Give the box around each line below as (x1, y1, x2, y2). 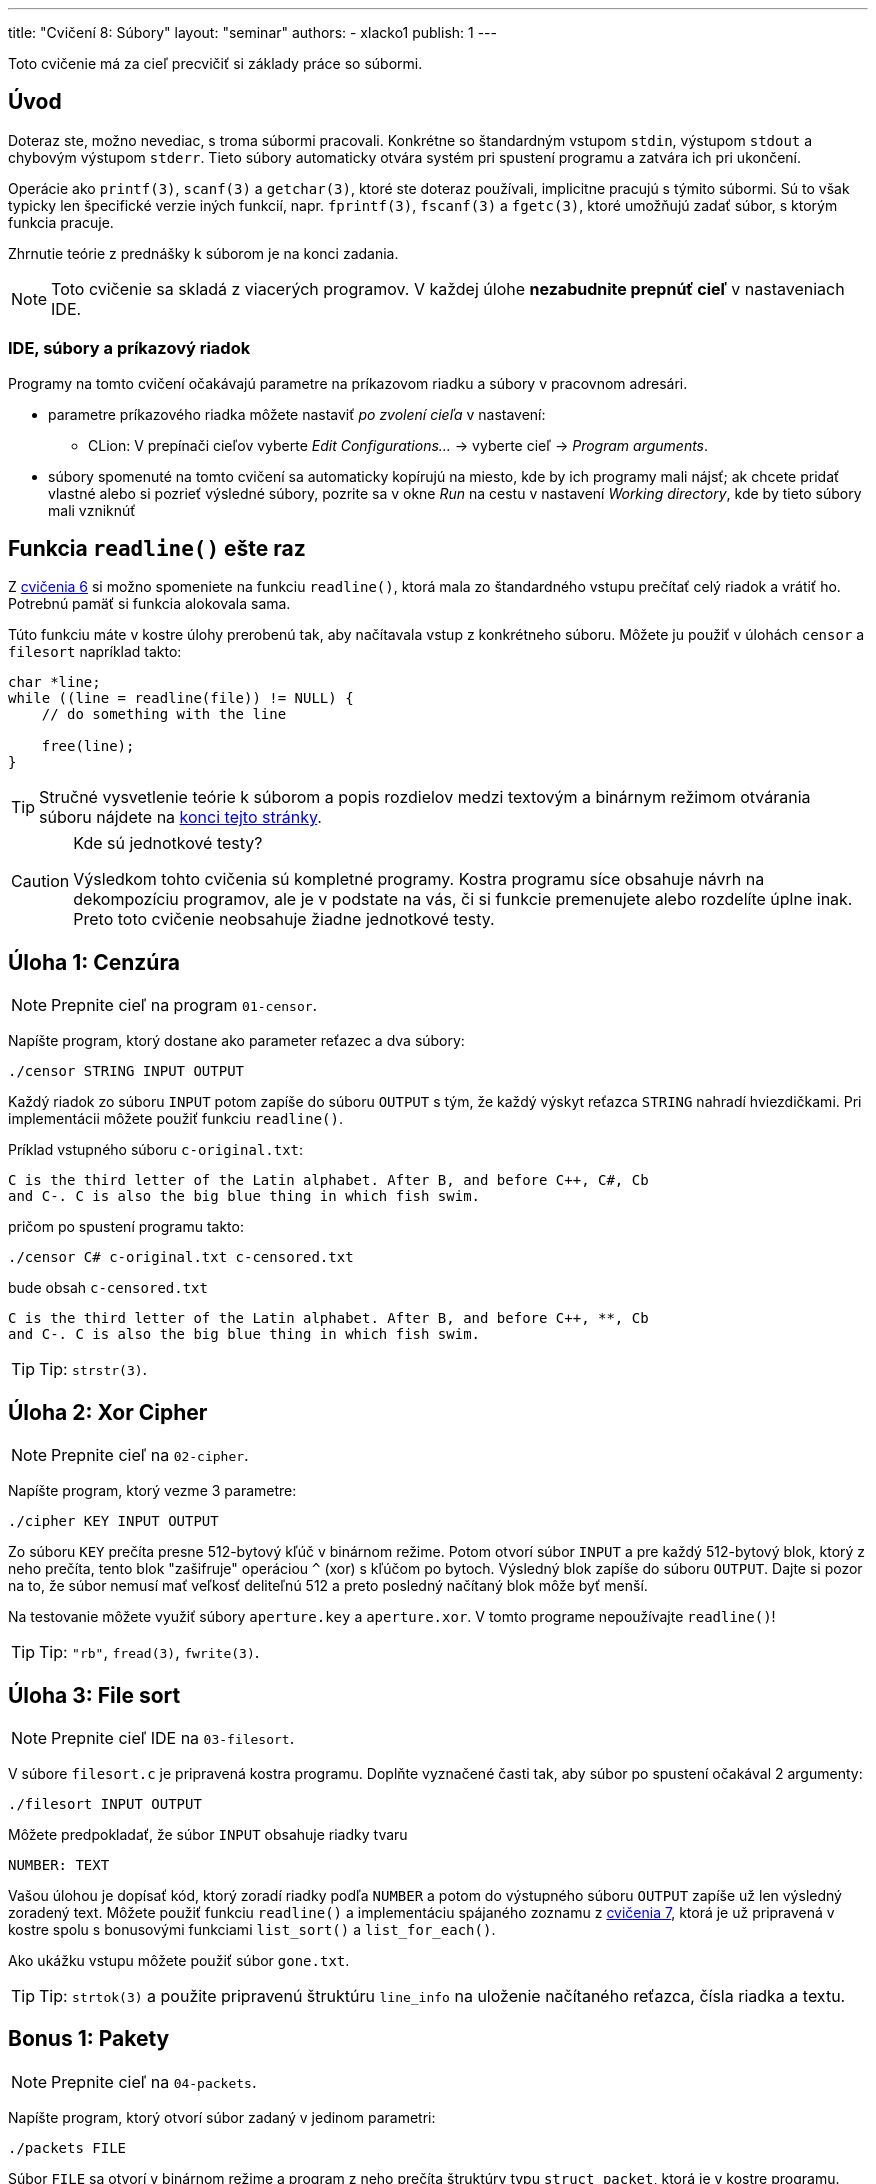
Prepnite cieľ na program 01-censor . (51, 995, 318, 1016)
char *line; (8, 674, 101, 691)
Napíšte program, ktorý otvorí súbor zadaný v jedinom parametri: (8, 2108, 436, 2126)
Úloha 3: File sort (8, 1682, 181, 1708)
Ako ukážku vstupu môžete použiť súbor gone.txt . (8, 1951, 350, 1969)
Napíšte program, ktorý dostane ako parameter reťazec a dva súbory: (8, 1032, 465, 1050)
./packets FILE (8, 2139, 127, 2156)
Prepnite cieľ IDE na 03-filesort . (51, 1727, 295, 1748)
